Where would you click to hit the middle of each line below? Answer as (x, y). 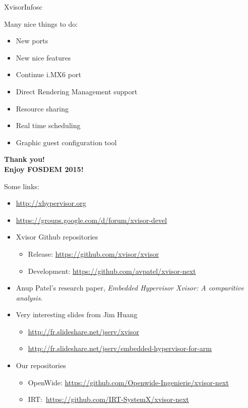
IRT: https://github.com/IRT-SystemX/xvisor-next (109, 399)
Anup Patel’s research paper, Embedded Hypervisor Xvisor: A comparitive (130, 288)
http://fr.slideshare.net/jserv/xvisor (84, 331)
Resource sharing (42, 108)
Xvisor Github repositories (57, 237)
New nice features (43, 57)
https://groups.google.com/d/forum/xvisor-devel (91, 220)
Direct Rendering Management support (77, 91)
